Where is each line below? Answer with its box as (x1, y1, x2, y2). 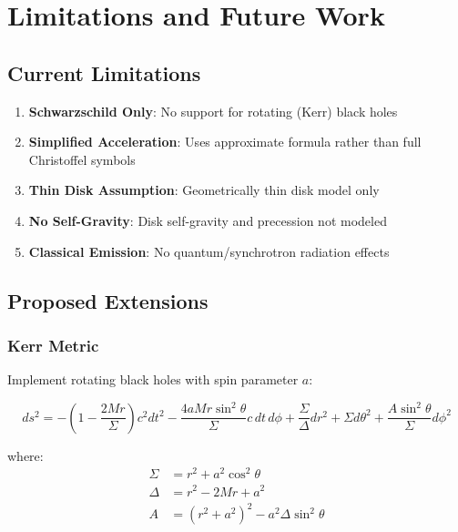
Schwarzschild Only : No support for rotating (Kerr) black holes (28, 101, 398, 120)
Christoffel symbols (28, 149, 136, 169)
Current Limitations (7, 58, 201, 87)
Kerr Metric (7, 333, 99, 356)
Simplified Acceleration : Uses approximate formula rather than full (28, 132, 422, 151)
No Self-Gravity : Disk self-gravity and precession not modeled (28, 210, 387, 230)
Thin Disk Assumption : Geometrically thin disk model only (28, 180, 380, 199)
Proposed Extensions (7, 286, 209, 314)
